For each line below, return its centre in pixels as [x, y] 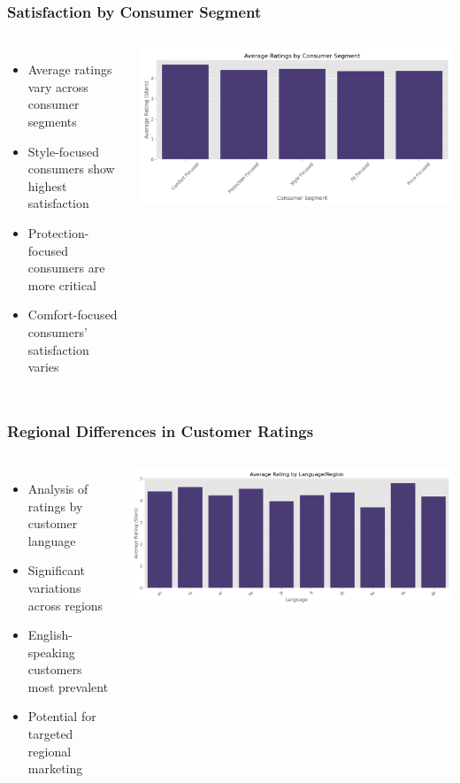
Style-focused [63, 151]
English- [50, 635]
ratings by [55, 506]
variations [54, 587]
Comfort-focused [73, 315]
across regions [65, 605]
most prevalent [68, 686]
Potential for [62, 716]
